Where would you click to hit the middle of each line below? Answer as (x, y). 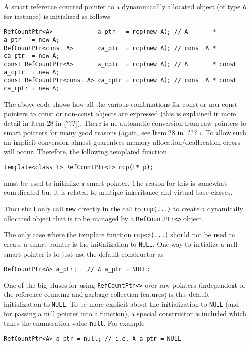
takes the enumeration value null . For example (74, 323)
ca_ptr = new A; (32, 56)
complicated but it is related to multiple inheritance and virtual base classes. (118, 192)
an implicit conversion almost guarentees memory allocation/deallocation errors (122, 142)
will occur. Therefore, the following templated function (85, 151)
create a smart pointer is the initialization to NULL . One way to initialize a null (121, 244)
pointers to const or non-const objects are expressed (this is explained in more (120, 113)
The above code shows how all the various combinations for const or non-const (121, 104)
